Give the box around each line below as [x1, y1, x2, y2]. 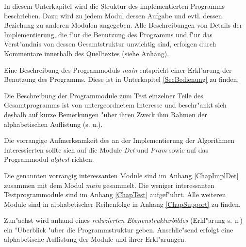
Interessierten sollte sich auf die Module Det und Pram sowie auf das [4, 144, 209, 154]
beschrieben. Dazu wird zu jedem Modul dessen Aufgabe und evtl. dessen [4, 10, 222, 20]
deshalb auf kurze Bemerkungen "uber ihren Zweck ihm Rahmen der [4, 109, 207, 119]
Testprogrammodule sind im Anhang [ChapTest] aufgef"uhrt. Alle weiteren [4, 189, 226, 200]
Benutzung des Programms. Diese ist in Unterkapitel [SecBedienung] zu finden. [4, 74, 239, 84]
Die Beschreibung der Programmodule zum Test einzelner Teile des [4, 90, 203, 100]
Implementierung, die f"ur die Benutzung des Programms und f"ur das [4, 29, 213, 39]
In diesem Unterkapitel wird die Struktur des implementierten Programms [4, 1, 225, 11]
